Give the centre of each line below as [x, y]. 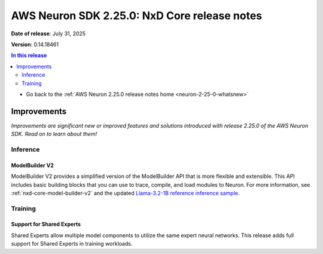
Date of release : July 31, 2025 [48, 34]
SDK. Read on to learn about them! [54, 134]
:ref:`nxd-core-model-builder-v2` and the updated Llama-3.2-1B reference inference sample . [125, 193]
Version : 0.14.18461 [35, 44]
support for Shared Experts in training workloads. [72, 244]
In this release [29, 55]
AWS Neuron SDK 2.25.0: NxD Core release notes [137, 16]
